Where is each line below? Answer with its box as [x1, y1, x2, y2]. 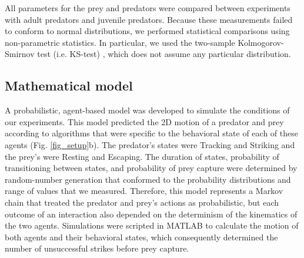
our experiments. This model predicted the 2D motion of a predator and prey [5, 115, 284, 128]
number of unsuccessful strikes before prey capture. [5, 242, 189, 254]
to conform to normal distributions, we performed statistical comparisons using [5, 25, 290, 37]
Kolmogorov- [238, 36, 284, 48]
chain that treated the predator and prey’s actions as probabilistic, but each [5, 196, 279, 208]
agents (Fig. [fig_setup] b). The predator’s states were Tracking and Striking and [5, 138, 295, 150]
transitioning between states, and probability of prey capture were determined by [5, 162, 298, 174]
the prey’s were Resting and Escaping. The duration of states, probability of [5, 150, 279, 162]
